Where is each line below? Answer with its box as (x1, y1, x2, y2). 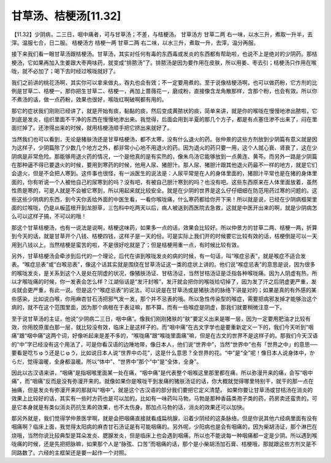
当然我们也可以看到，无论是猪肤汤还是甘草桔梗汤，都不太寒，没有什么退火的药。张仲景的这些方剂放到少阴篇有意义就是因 (11, 135, 318, 143)
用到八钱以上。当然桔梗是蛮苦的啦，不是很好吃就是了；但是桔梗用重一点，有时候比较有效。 (11, 241, 242, 248)
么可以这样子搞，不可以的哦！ (11, 213, 87, 220)
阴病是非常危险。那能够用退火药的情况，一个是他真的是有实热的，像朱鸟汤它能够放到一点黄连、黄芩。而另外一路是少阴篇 (11, 152, 318, 160)
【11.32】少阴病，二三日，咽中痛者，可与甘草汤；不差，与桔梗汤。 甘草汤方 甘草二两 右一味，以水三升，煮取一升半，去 (11, 31, 313, 38)
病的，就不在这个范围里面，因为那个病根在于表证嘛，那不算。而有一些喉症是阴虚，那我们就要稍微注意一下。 (11, 304, 285, 311)
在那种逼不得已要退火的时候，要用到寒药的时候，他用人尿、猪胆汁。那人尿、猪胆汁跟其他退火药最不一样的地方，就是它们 (11, 161, 318, 168)
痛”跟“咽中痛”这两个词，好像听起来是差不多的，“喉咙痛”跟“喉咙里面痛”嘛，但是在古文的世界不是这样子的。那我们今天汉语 (11, 332, 318, 339)
